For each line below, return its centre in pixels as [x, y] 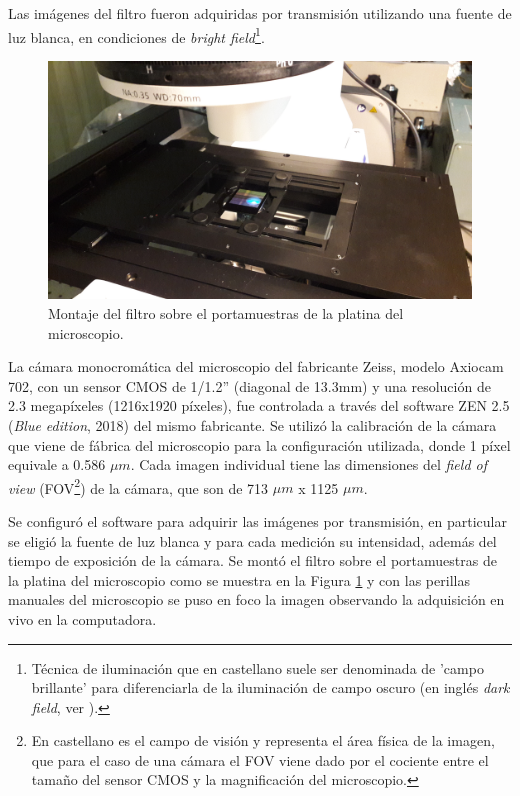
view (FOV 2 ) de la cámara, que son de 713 [138, 486]
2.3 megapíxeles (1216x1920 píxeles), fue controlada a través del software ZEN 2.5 [259, 405]
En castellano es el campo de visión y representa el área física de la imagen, [263, 740]
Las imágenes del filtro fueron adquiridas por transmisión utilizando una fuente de [260, 13]
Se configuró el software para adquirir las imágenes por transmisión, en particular [257, 520]
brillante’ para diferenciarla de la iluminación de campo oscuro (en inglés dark [270, 687]
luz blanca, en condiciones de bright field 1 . [136, 35]
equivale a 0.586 [57, 464]
